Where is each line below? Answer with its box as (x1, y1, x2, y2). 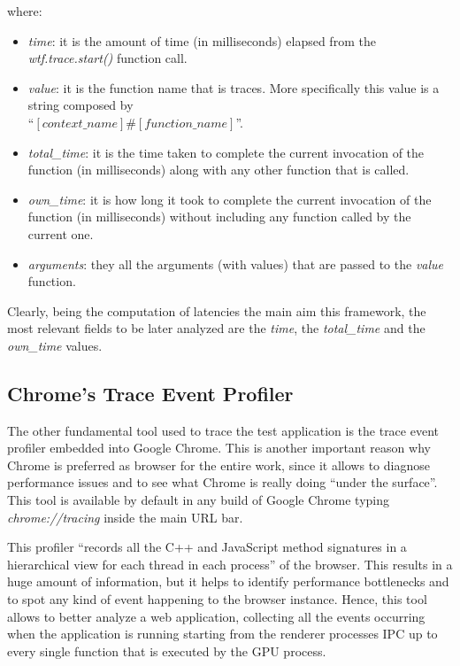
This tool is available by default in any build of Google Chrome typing (7, 491, 389, 509)
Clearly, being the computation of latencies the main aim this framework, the (7, 301, 426, 320)
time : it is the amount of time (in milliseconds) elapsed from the (27, 31, 376, 50)
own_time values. (7, 336, 103, 354)
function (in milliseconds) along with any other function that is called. (27, 160, 410, 179)
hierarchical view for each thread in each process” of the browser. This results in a (7, 554, 453, 573)
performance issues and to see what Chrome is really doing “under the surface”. (7, 473, 438, 492)
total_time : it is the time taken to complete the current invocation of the (27, 143, 425, 161)
